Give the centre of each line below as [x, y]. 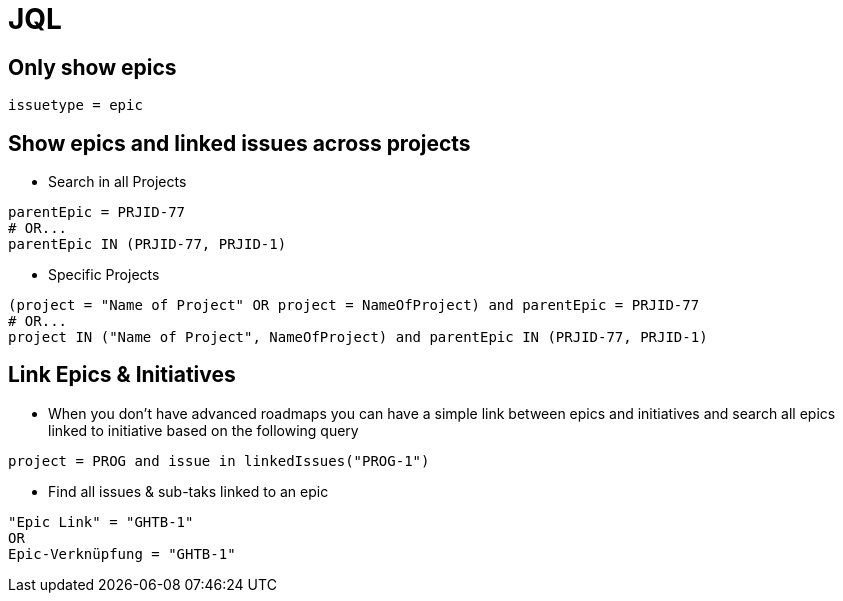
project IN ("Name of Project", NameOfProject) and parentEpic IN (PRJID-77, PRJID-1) [358, 337]
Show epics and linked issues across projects [239, 143]
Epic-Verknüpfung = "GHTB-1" [122, 553]
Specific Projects [104, 275]
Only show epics [92, 67]
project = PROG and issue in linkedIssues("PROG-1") [219, 460]
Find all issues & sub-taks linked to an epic [188, 491]
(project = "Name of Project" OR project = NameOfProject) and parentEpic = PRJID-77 [354, 305]
